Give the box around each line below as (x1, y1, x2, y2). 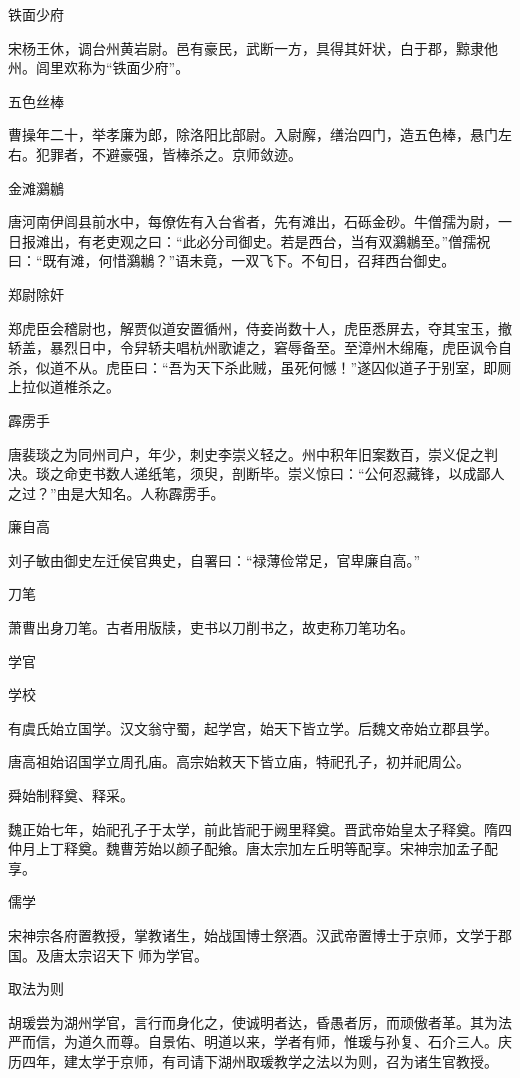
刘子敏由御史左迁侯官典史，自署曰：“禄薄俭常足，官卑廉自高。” (8, 549, 421, 570)
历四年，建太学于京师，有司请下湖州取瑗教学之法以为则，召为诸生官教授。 (8, 1050, 498, 1071)
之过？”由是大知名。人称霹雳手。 (8, 482, 225, 503)
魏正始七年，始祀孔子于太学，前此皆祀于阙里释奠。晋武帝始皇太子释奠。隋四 (8, 818, 512, 839)
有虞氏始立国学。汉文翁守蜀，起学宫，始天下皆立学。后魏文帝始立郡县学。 (8, 717, 498, 738)
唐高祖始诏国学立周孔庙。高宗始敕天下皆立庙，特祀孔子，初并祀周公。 (8, 751, 470, 772)
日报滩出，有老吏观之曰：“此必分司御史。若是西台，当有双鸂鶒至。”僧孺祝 (8, 230, 491, 251)
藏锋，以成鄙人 (406, 463, 505, 484)
